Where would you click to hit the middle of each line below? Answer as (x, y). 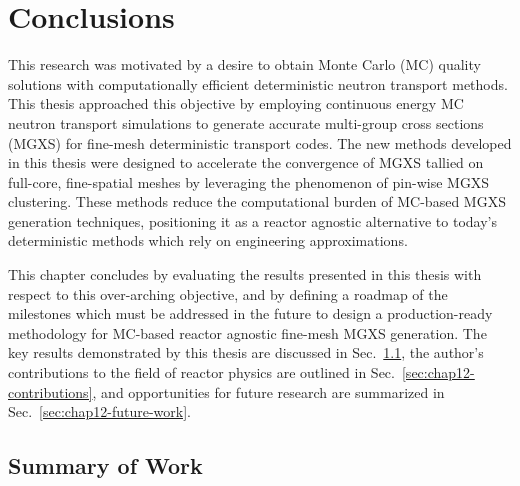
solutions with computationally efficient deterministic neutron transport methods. (258, 83)
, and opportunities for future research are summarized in (268, 391)
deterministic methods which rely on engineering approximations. (208, 240)
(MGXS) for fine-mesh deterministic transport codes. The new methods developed (260, 142)
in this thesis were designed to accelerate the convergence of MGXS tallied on (246, 162)
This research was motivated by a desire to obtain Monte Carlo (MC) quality (244, 64)
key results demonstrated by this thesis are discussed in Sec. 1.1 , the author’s (246, 352)
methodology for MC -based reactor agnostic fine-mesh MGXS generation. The (247, 332)
